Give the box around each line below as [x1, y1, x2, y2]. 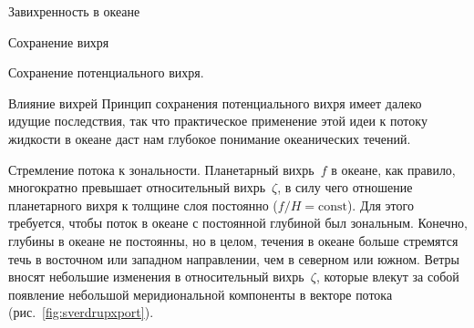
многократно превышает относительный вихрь [8, 178, 266, 197]
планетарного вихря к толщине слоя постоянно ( [8, 195, 278, 214]
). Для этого [346, 195, 414, 214]
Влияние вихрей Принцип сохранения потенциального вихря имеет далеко [8, 93, 422, 112]
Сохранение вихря [8, 32, 109, 51]
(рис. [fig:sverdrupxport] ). [8, 302, 154, 322]
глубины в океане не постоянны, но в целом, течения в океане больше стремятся [8, 231, 459, 250]
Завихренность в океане [8, 2, 140, 20]
